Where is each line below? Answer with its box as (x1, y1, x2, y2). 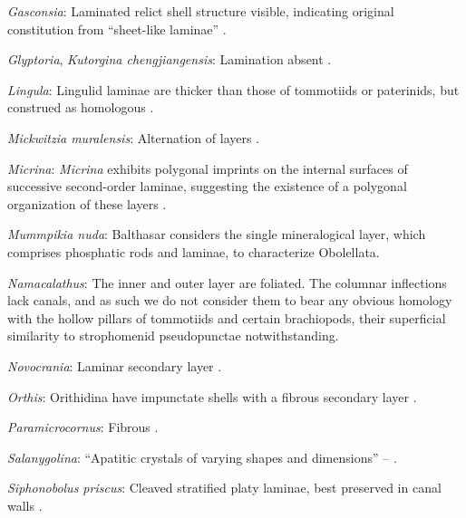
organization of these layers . (7, 194, 167, 213)
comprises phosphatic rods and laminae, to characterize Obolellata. (7, 242, 380, 261)
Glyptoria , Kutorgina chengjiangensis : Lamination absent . (7, 50, 332, 69)
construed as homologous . (7, 98, 154, 117)
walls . (7, 495, 43, 514)
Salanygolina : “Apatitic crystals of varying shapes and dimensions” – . (7, 447, 397, 466)
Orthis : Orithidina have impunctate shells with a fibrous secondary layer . (7, 387, 417, 406)
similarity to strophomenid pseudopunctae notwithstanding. (7, 326, 339, 345)
